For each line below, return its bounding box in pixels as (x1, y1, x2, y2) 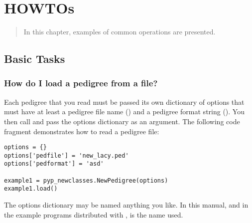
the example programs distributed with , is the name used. (4, 209, 183, 220)
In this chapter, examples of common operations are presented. (23, 26, 216, 37)
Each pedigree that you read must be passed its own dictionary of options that (4, 96, 245, 107)
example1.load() (4, 185, 58, 193)
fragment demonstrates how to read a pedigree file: (4, 126, 159, 136)
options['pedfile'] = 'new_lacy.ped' (4, 152, 129, 159)
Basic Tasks (4, 51, 65, 66)
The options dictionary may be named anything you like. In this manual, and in (4, 200, 249, 210)
